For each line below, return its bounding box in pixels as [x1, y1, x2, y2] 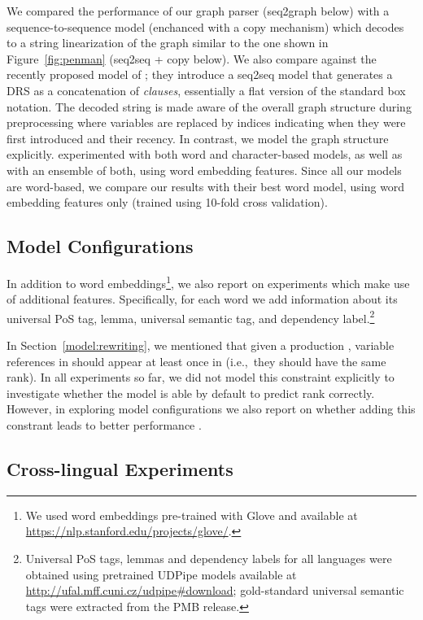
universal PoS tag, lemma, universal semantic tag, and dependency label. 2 [7, 307, 375, 326]
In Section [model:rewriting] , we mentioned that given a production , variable [7, 337, 395, 354]
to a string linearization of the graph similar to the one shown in [7, 34, 329, 51]
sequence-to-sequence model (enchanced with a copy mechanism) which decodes [7, 18, 404, 35]
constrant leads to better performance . [7, 416, 202, 433]
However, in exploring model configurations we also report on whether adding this [7, 400, 416, 417]
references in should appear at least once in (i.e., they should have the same [7, 352, 386, 369]
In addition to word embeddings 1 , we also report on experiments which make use [7, 272, 410, 291]
